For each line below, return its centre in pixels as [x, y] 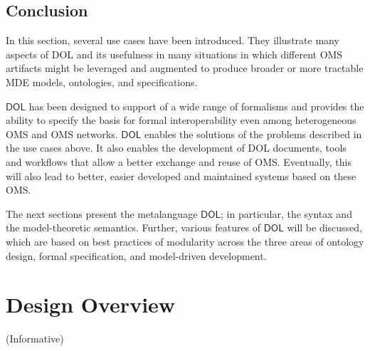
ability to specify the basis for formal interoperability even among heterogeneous [181, 120]
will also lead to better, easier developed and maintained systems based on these [181, 175]
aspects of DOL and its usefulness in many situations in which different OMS [174, 54]
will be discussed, [325, 227]
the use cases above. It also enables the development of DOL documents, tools [176, 148]
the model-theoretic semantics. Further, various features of [133, 227]
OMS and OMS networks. [62, 133]
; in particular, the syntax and [286, 213]
